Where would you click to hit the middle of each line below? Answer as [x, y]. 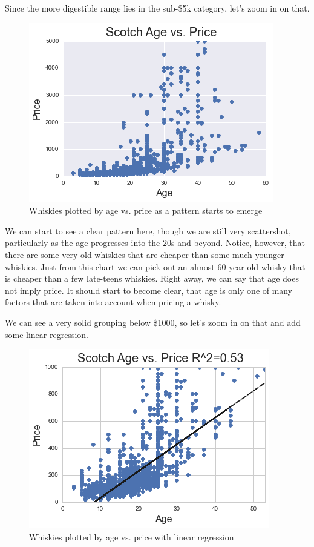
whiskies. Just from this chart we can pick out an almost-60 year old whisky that [155, 266]
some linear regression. [47, 334]
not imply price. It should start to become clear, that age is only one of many [149, 290]
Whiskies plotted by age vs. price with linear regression [132, 536]
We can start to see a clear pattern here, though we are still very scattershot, [148, 230]
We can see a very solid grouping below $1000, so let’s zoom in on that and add [153, 322]
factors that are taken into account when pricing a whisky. [113, 302]
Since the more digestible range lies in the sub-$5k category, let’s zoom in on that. [157, 8]
